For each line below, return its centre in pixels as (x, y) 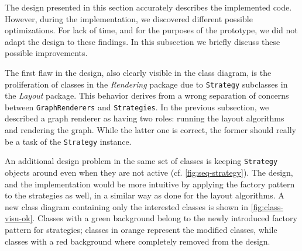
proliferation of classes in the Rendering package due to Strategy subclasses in (146, 84)
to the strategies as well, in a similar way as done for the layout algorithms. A (145, 195)
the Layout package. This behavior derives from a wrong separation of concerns (147, 95)
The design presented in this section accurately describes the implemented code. (148, 7)
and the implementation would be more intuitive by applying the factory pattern (150, 184)
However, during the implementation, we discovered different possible (129, 18)
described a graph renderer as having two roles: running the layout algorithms (145, 118)
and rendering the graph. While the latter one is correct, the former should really (150, 130)
